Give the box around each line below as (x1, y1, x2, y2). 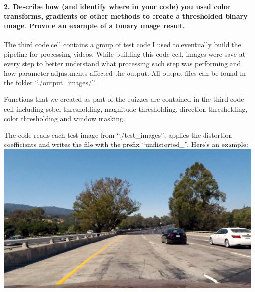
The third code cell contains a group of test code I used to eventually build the (4, 39, 241, 49)
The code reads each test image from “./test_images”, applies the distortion (4, 129, 232, 140)
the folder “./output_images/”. (4, 77, 96, 88)
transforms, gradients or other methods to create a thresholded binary (4, 11, 248, 21)
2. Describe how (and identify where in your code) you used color (4, 1, 231, 11)
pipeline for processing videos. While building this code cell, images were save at (4, 49, 246, 59)
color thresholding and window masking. (4, 113, 125, 123)
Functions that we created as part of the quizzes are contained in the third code (4, 94, 244, 104)
